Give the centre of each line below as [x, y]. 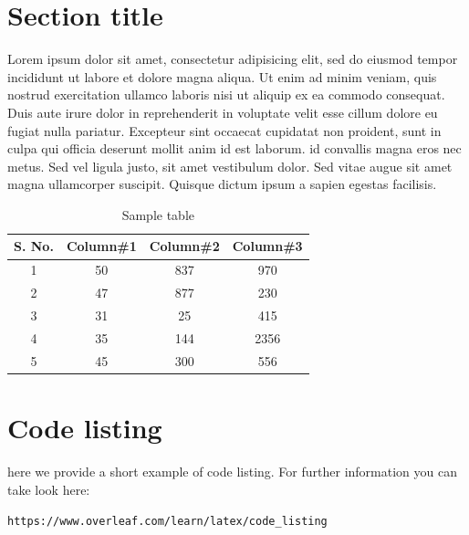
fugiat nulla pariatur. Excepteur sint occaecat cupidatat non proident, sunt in [224, 130]
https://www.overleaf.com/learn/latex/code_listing [167, 522]
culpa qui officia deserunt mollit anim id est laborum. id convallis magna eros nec [234, 148]
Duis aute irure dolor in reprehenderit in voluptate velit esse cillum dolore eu [223, 112]
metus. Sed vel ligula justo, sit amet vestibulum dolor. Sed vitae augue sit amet [230, 166]
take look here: [49, 489]
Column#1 [101, 246]
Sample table [158, 214]
